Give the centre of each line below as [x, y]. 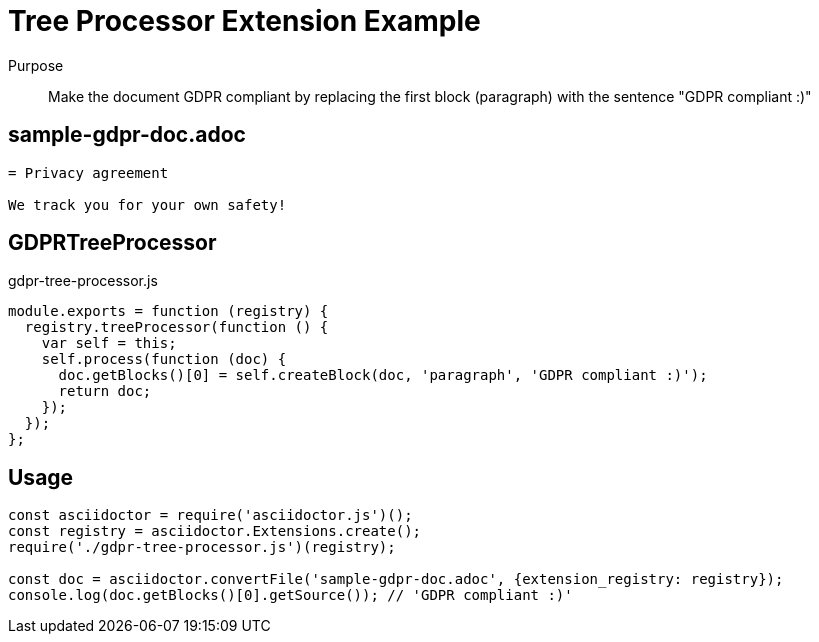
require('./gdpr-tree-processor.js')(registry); [202, 547]
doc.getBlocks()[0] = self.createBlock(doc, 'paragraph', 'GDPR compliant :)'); [383, 375]
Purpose [36, 65]
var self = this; [109, 343]
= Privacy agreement [88, 172]
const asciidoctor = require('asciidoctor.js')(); [210, 515]
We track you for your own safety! [147, 204]
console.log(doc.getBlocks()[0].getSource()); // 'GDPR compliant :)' [290, 595]
